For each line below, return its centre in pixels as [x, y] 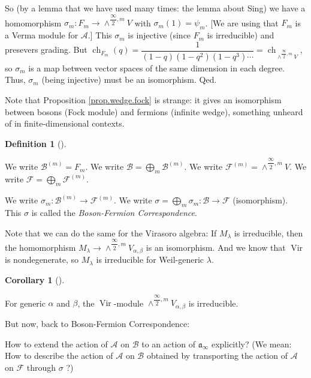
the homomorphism [40, 247]
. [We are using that [242, 22]
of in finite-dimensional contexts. [65, 123]
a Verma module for [42, 35]
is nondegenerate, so [42, 259]
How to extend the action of [56, 343]
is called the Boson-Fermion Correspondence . [114, 212]
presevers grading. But [46, 49]
